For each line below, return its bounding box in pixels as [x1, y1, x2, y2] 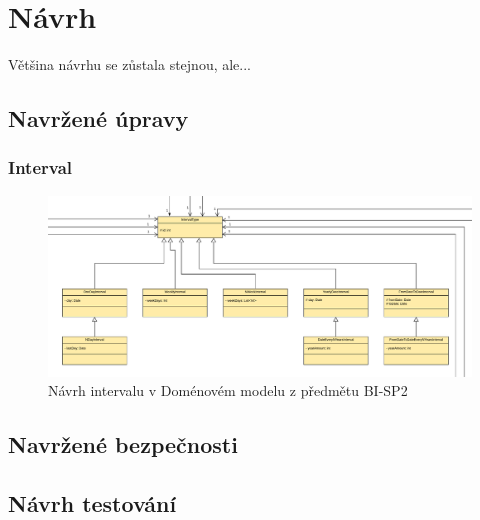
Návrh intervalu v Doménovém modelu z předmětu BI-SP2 [48, 380, 408, 401]
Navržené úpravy [8, 103, 189, 134]
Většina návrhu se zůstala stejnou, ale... [8, 54, 252, 75]
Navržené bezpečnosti [8, 429, 238, 460]
